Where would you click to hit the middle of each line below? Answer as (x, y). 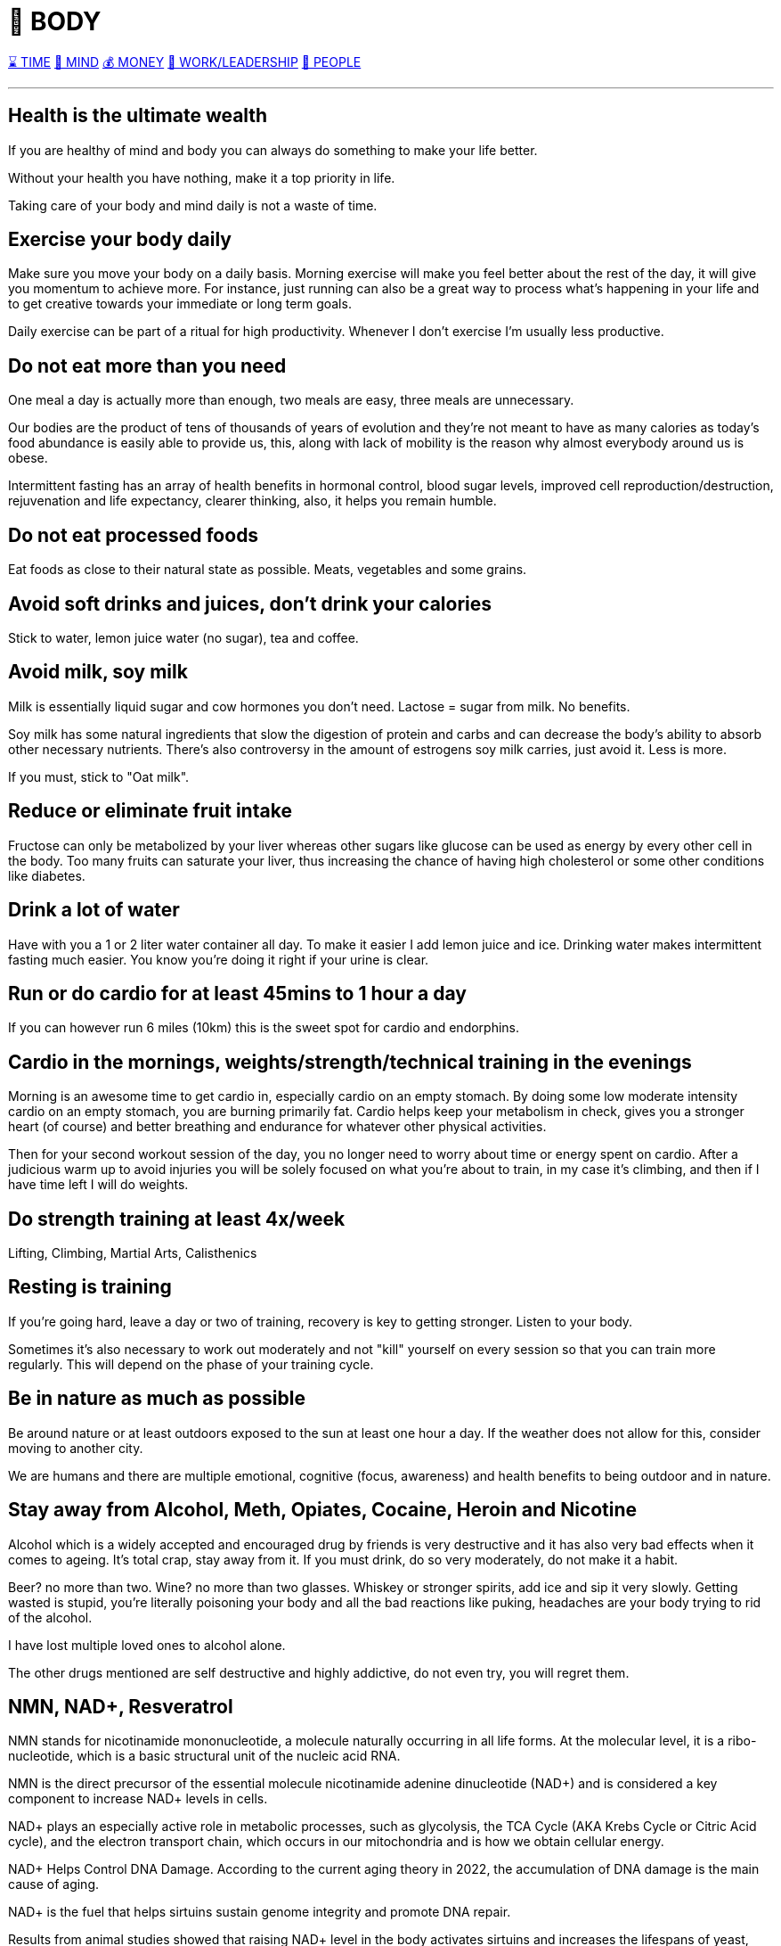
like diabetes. (47, 875)
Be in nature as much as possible (157, 1399)
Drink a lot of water (94, 910)
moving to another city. (76, 1448)
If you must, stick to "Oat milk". (99, 776)
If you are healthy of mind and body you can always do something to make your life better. (273, 150)
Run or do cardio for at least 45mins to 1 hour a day (237, 993)
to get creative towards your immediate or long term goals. (180, 304)
